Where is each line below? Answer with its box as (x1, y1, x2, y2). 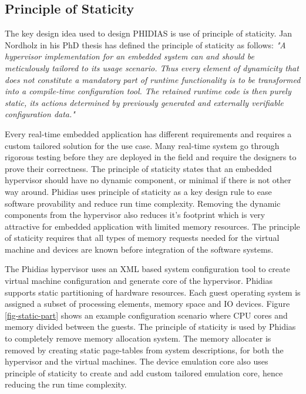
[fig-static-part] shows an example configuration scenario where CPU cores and (5, 309, 288, 321)
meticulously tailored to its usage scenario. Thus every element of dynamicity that (5, 61, 299, 74)
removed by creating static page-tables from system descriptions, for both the (5, 343, 284, 356)
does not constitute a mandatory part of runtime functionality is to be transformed (5, 73, 301, 85)
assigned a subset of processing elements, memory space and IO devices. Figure (5, 297, 290, 310)
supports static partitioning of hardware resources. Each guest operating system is (5, 286, 301, 298)
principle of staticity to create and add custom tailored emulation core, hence (5, 366, 283, 379)
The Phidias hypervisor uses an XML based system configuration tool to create (5, 263, 290, 275)
